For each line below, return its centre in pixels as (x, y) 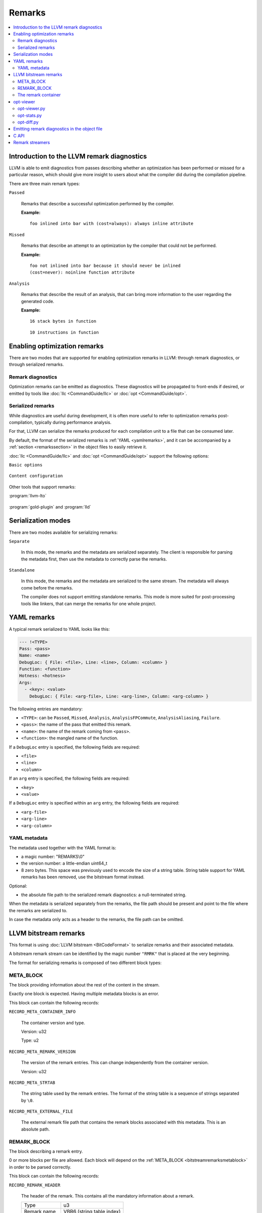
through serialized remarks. (36, 364)
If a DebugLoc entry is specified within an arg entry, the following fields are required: (94, 803)
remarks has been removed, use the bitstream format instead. (83, 877)
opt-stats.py (30, 115)
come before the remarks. (47, 588)
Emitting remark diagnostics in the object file (58, 129)
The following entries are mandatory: (46, 709)
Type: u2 (30, 1040)
